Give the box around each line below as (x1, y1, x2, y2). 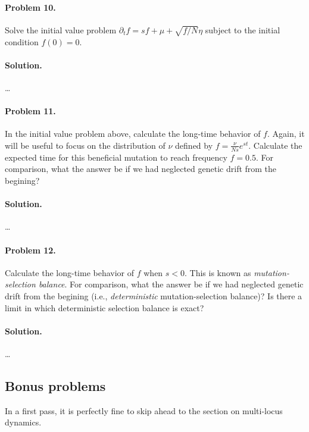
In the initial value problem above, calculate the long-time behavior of (5, 127, 261, 140)
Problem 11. (5, 105, 56, 117)
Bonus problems (5, 376, 106, 395)
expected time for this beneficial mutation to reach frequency (5, 151, 227, 163)
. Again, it (267, 127, 305, 140)
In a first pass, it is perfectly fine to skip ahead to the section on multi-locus (5, 404, 283, 417)
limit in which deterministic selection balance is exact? (5, 301, 204, 314)
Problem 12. (5, 243, 56, 256)
